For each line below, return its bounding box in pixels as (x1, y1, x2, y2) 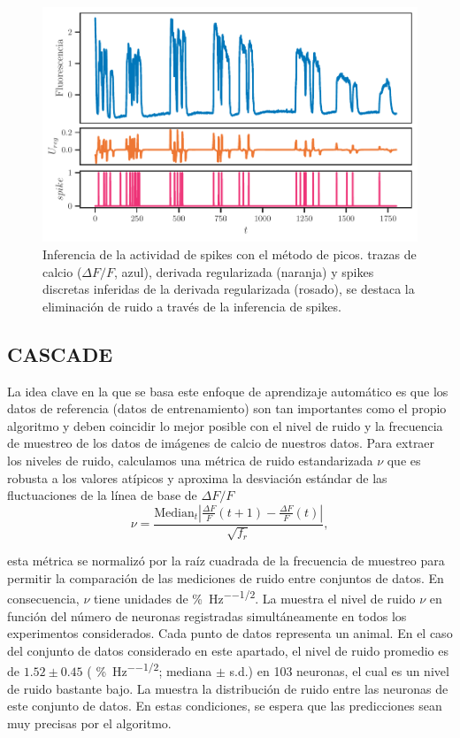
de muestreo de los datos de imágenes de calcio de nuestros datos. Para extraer (7, 434, 435, 452)
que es (387, 450, 421, 469)
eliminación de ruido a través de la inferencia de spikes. (42, 296, 341, 315)
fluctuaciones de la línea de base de (7, 486, 197, 504)
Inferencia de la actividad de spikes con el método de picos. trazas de (42, 244, 417, 263)
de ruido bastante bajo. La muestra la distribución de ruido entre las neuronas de (7, 679, 448, 697)
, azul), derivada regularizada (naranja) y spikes (114, 262, 374, 281)
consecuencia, (7, 588, 80, 607)
